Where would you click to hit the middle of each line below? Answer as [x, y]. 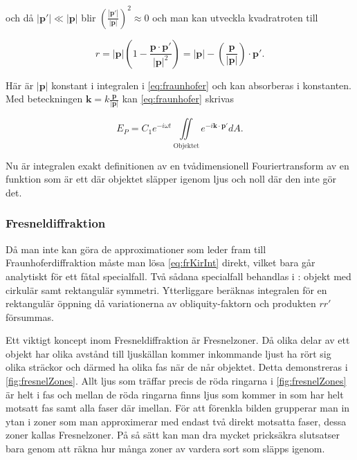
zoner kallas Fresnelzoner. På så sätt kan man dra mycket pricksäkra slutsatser [173, 435]
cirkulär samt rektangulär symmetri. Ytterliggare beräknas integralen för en [166, 289]
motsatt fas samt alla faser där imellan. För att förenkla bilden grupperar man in [178, 408]
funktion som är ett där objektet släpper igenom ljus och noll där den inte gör [171, 179]
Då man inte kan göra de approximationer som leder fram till [136, 249]
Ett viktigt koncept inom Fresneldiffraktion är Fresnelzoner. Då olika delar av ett [178, 340]
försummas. [30, 316]
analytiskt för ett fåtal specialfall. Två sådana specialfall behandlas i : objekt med [178, 276]
